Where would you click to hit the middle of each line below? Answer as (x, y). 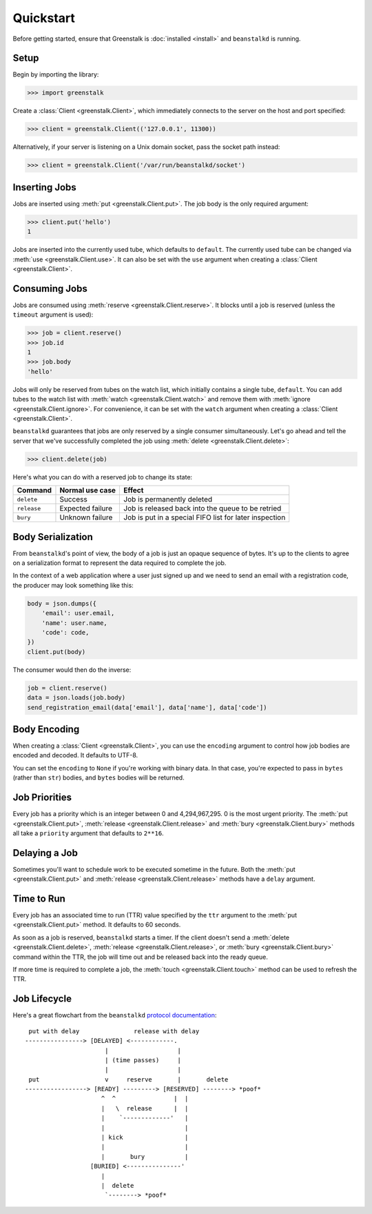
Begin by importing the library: (56, 74)
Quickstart (44, 18)
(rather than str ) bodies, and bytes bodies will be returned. (99, 778)
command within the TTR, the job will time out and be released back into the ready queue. (141, 957)
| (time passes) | (143, 1060)
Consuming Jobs (50, 289)
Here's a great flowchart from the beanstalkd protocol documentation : (115, 1015)
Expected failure (86, 508)
